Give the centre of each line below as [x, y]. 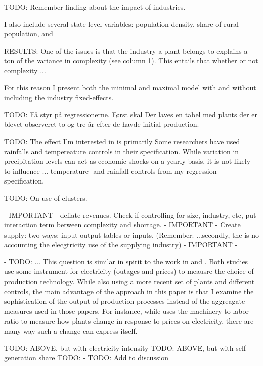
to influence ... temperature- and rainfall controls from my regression [111, 171]
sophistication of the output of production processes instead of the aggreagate [125, 301]
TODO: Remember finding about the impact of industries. [95, 7]
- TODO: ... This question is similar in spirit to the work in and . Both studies [126, 261]
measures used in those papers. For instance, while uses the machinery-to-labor [126, 311]
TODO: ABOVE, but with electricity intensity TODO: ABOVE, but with [119, 348]
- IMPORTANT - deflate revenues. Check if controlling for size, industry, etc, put [130, 215]
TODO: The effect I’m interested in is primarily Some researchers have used [122, 141]
